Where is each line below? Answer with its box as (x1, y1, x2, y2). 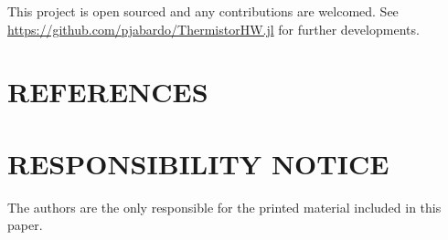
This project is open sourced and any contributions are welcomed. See (7, 2, 399, 20)
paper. (7, 215, 43, 235)
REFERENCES (7, 73, 208, 110)
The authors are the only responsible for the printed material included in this (7, 197, 442, 216)
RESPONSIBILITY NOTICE (7, 144, 389, 182)
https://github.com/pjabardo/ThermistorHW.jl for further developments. (7, 19, 420, 38)
